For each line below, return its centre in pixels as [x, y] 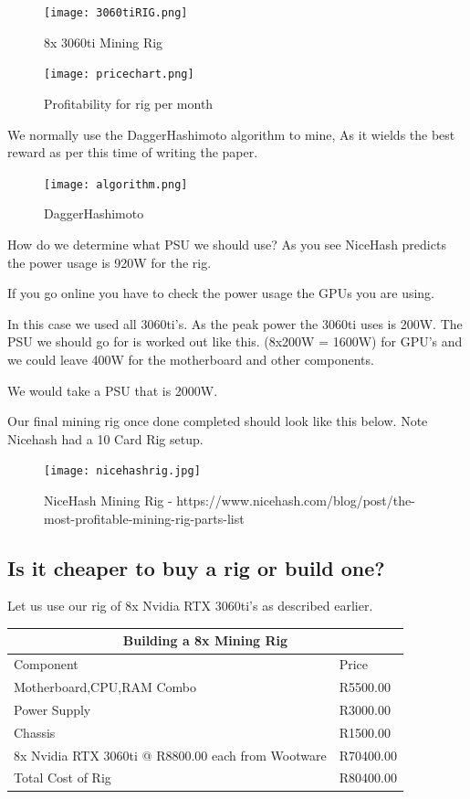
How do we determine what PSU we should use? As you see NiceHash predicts [227, 244]
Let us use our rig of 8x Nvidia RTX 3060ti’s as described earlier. [190, 606]
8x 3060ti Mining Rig [104, 42]
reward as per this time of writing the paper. [133, 152]
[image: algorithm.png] [116, 184]
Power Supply [52, 709]
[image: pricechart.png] [119, 75]
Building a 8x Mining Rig [205, 640]
